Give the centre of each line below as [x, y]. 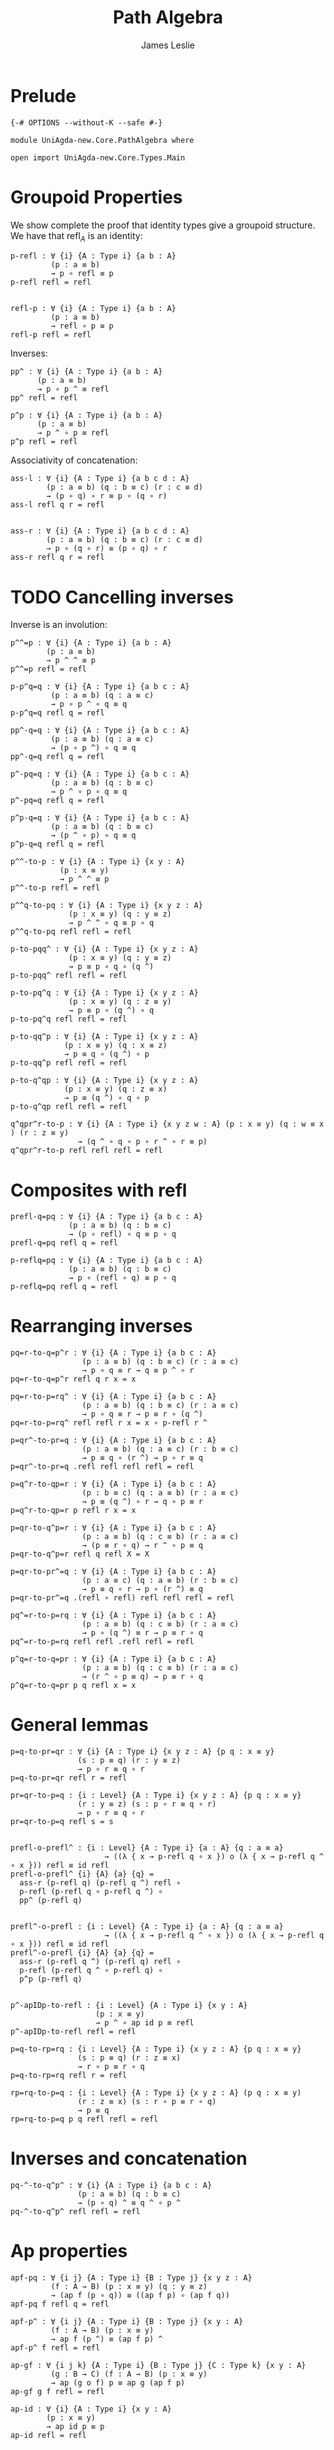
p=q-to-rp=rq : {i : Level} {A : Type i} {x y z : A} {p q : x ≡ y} [156, 2049]
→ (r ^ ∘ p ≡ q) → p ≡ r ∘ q [142, 1677]
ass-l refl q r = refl [57, 505]
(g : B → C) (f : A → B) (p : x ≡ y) [129, 2374]
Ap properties [69, 2251]
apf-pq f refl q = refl [60, 2304]
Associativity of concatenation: [74, 460]
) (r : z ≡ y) [40, 1133]
